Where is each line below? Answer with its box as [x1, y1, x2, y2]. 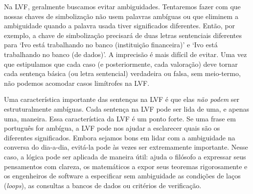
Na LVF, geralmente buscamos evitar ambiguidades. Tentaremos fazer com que [4, 1, 241, 11]
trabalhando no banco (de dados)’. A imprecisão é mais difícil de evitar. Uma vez [4, 49, 247, 59]
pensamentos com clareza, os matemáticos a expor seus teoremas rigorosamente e [4, 161, 248, 171]
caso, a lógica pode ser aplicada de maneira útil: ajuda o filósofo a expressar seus [4, 151, 246, 161]
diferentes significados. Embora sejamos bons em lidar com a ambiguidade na [4, 132, 235, 142]
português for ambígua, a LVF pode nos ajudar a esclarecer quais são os [4, 123, 220, 133]
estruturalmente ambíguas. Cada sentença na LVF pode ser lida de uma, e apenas [4, 103, 249, 114]
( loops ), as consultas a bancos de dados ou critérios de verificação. [4, 180, 202, 190]
